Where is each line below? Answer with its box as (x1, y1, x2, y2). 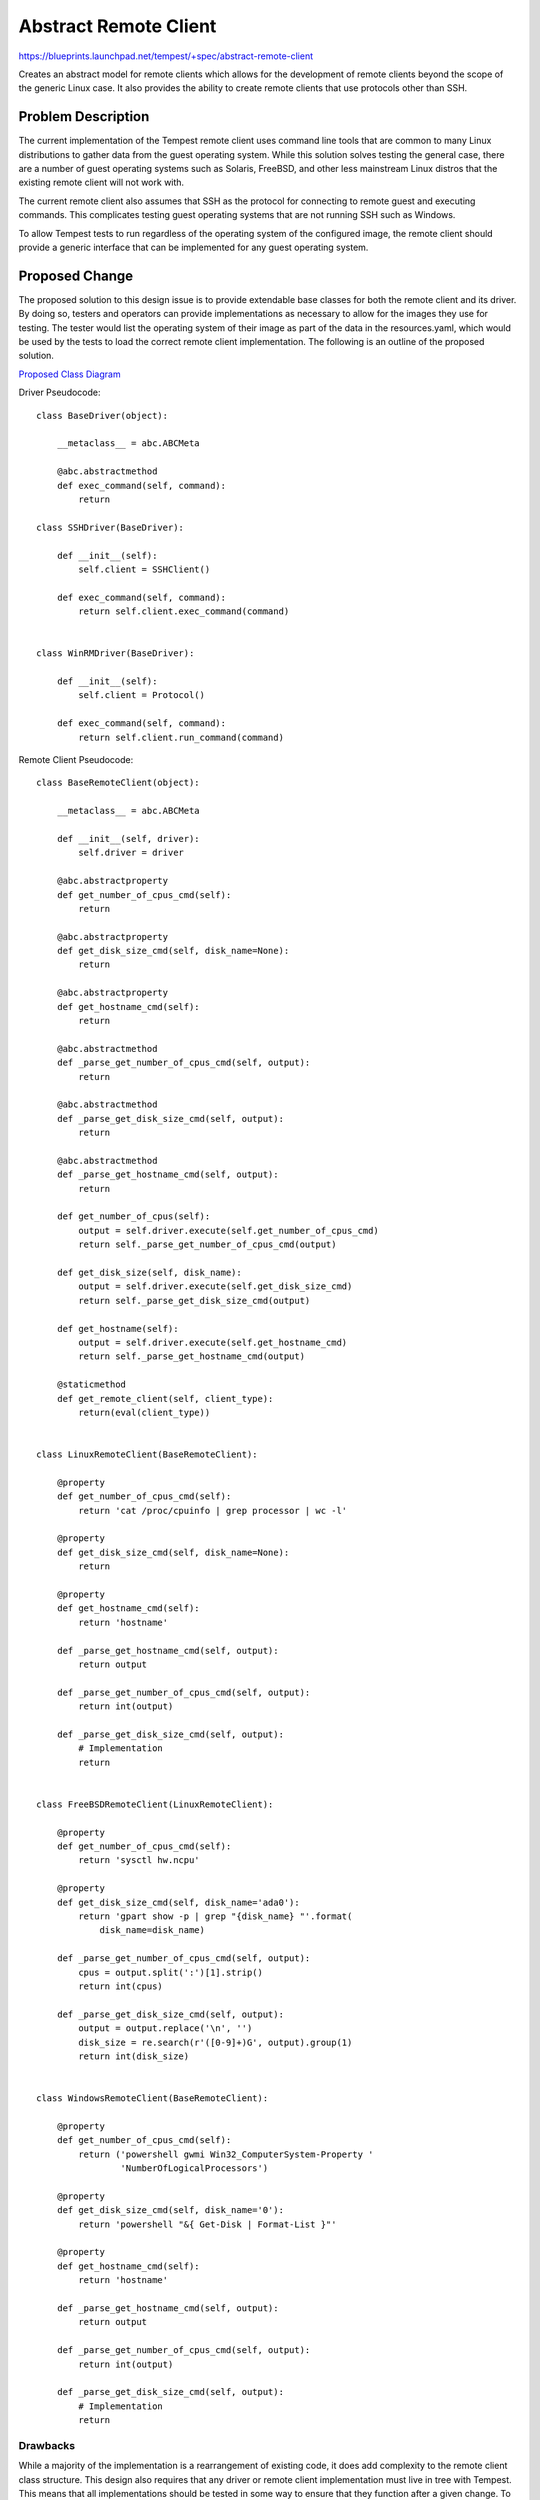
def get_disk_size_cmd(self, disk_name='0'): (56, 2205, 285, 2216)
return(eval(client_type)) (78, 1406, 211, 1418)
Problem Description (18, 108, 150, 125)
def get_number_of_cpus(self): (56, 1211, 211, 1222)
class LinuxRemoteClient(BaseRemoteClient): (36, 1449, 259, 1460)
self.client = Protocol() (78, 690, 205, 701)
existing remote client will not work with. (18, 176, 185, 189)
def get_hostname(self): (56, 1323, 179, 1334)
